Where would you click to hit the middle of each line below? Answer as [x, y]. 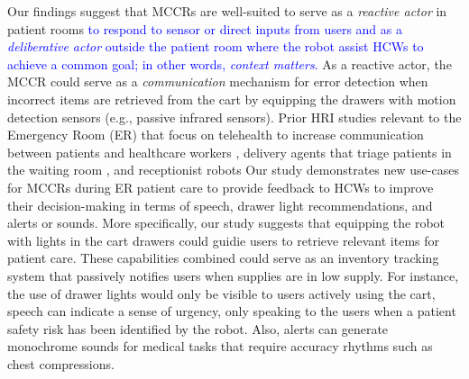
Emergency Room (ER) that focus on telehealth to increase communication [216, 135]
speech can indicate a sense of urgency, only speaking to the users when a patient [232, 311]
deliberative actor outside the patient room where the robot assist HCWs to [216, 46]
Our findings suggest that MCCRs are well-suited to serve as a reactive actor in [227, 11]
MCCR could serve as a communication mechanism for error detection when [218, 81]
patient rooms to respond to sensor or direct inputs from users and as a [205, 28]
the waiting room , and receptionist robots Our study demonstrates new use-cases [233, 170]
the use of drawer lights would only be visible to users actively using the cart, [221, 293]
